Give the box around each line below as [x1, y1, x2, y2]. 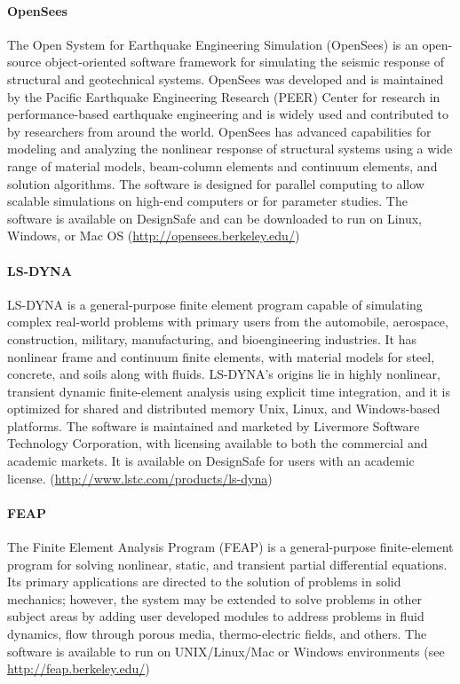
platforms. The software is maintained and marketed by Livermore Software [7, 416, 420, 435]
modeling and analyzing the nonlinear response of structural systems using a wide [7, 139, 453, 158]
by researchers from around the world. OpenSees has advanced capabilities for [7, 122, 432, 140]
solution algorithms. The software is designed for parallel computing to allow [7, 174, 424, 193]
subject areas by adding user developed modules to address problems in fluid [7, 607, 424, 625]
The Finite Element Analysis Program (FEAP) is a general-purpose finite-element [7, 538, 454, 556]
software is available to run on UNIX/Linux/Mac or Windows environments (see [7, 641, 445, 660]
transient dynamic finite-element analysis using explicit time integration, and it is [7, 381, 451, 400]
